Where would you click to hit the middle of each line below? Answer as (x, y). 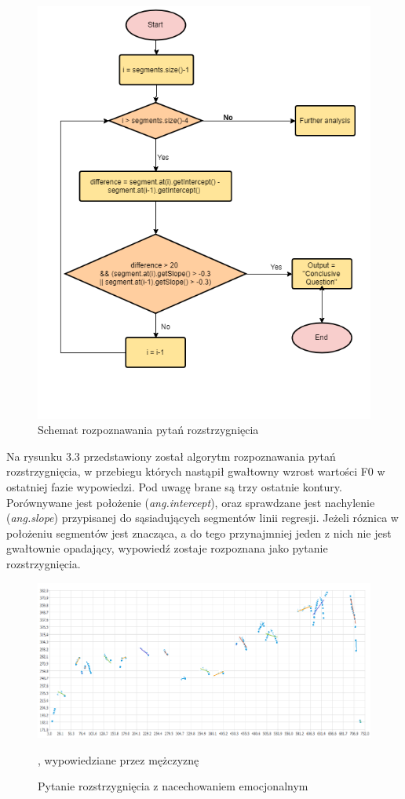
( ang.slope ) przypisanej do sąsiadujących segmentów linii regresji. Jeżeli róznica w (202, 518)
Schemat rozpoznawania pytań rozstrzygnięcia (148, 430)
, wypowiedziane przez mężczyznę (119, 759)
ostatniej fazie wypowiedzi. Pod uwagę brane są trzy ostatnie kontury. (174, 487)
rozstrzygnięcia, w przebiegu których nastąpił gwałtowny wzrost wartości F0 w (196, 471)
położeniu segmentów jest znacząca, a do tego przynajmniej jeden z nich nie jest (199, 533)
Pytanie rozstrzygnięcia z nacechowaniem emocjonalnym (173, 786)
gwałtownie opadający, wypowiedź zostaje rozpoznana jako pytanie (167, 548)
